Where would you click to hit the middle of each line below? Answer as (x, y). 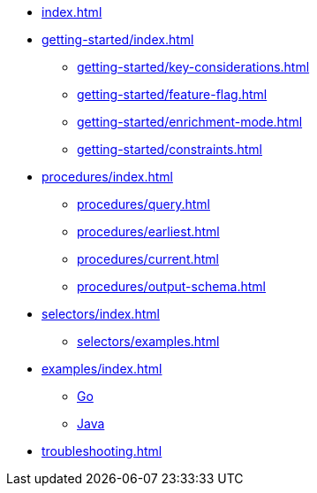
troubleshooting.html (102, 451)
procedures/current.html (148, 259)
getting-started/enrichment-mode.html (190, 122)
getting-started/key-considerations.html (193, 67)
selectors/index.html (101, 314)
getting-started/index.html (118, 39)
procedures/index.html (107, 177)
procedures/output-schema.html (171, 286)
